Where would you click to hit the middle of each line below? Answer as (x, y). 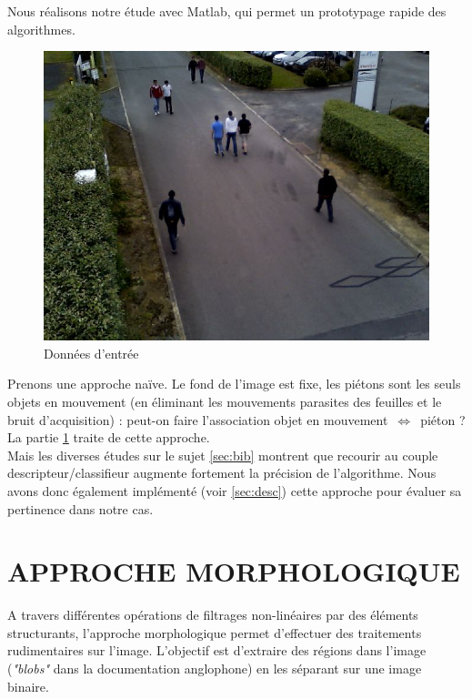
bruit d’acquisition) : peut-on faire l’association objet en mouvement (198, 419)
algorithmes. (41, 29)
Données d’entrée (91, 353)
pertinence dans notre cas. (80, 508)
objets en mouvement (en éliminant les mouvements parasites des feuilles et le (225, 401)
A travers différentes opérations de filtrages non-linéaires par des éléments (213, 615)
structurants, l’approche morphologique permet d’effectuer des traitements (215, 632)
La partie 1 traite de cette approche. (109, 437)
